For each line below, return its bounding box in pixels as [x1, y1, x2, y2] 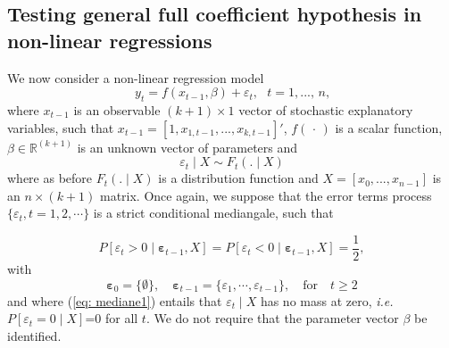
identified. [7, 326, 62, 344]
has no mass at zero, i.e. [260, 291, 394, 310]
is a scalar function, [335, 118, 443, 137]
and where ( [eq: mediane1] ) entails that [7, 291, 222, 310]
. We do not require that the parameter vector [146, 309, 399, 327]
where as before [7, 169, 93, 187]
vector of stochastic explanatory [238, 100, 413, 119]
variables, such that [7, 118, 114, 137]
